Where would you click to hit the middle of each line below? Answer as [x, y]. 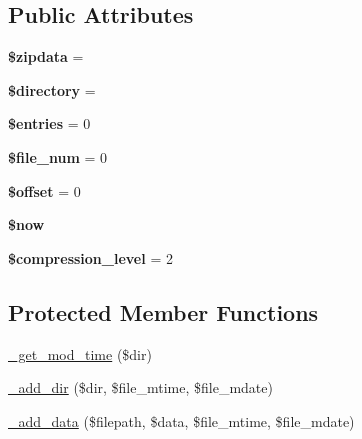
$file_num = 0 [58, 156]
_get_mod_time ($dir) [80, 353]
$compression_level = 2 [90, 257]
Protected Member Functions [163, 311]
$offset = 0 [44, 190]
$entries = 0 [49, 123]
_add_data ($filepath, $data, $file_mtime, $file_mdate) [181, 420]
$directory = [52, 89]
